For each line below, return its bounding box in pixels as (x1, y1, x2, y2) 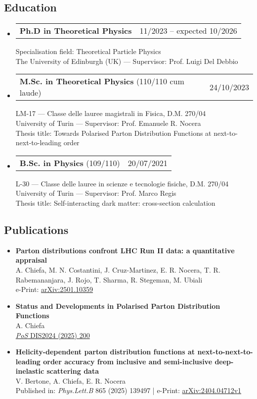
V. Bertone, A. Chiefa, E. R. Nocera (15, 375, 126, 386)
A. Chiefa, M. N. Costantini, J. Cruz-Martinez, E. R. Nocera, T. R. (15, 264, 220, 275)
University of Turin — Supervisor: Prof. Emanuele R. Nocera (15, 117, 201, 128)
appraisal (15, 255, 47, 265)
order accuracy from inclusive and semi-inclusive (43, 356, 213, 366)
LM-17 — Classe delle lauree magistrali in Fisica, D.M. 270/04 (15, 108, 206, 118)
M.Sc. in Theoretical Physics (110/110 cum (19, 75, 184, 87)
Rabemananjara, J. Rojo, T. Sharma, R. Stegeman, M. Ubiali (15, 274, 203, 285)
